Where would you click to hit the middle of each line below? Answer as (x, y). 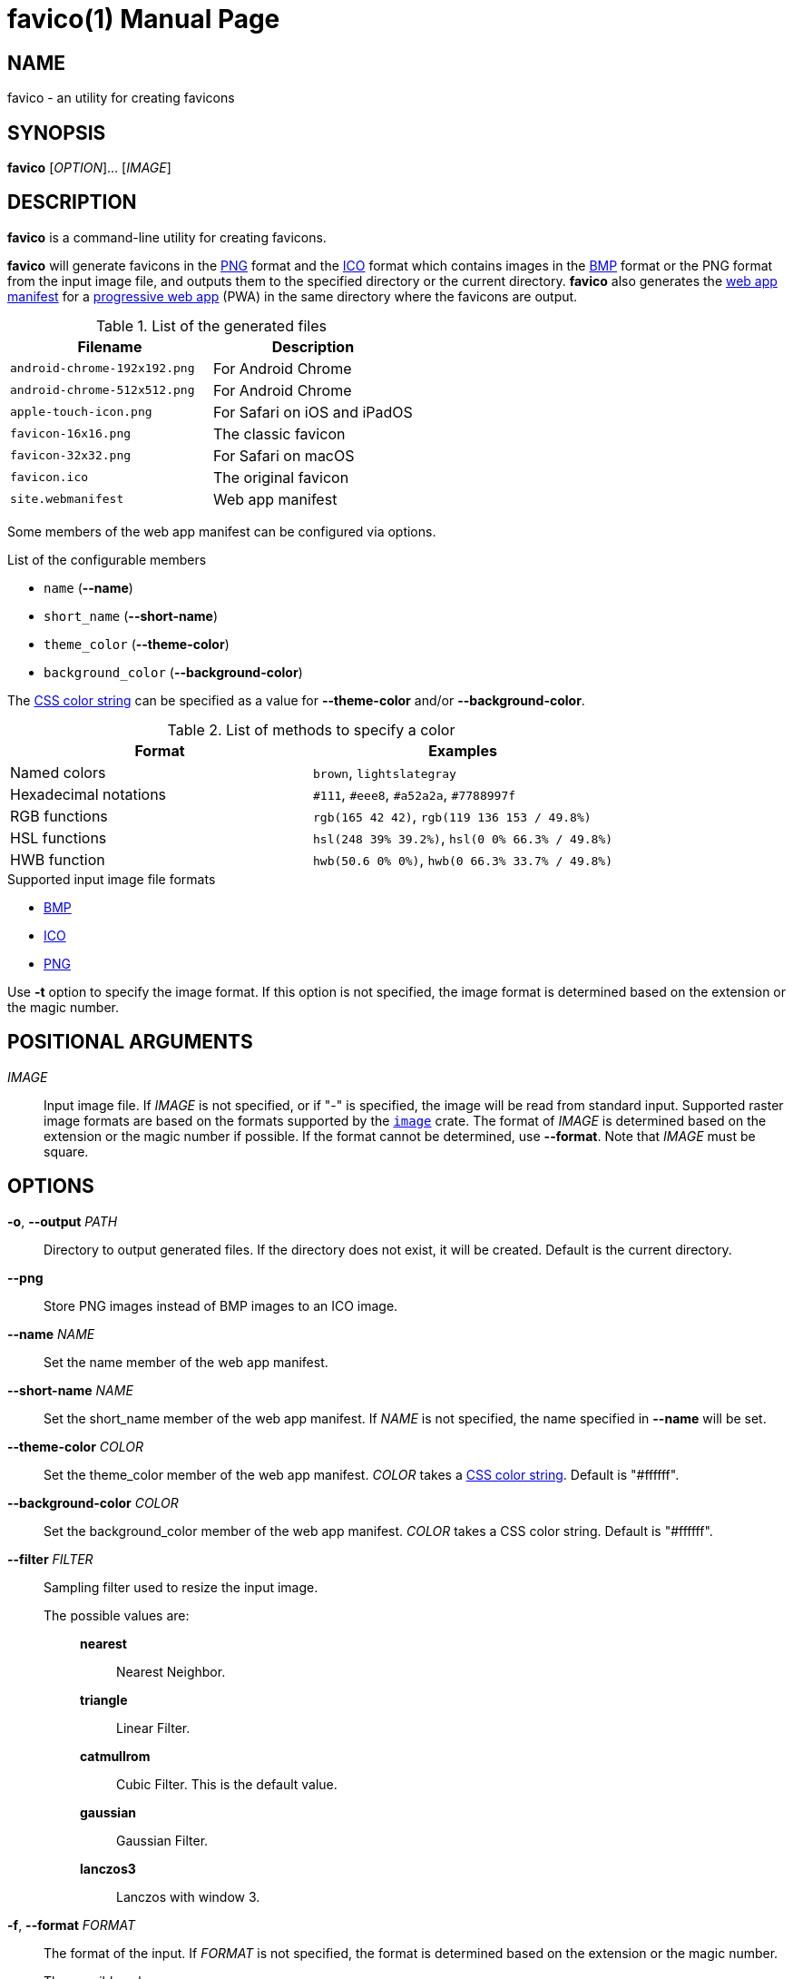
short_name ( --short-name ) (131, 615)
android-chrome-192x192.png (103, 369)
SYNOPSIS (57, 133)
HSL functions (59, 837)
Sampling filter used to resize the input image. (181, 1587)
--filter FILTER (50, 1559)
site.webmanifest (67, 499)
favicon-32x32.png (71, 456)
